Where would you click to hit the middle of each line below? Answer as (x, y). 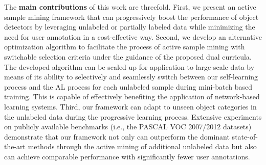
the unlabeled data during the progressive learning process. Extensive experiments (133, 116)
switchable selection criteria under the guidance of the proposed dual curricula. (128, 56)
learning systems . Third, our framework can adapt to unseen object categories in (130, 106)
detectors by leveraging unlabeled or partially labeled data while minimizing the (130, 27)
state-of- (245, 136)
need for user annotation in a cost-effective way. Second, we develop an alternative (133, 36)
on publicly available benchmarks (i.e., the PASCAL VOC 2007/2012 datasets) (128, 127)
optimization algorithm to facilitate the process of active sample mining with (125, 47)
